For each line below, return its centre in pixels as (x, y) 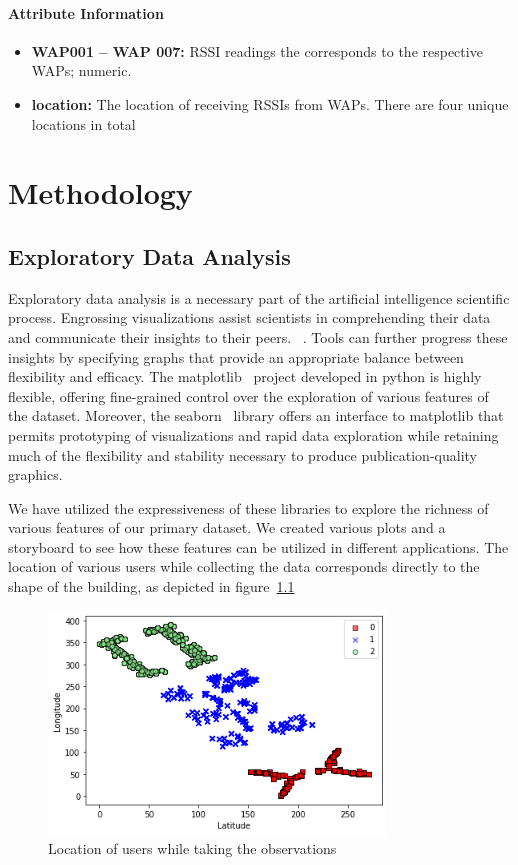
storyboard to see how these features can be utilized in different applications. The (258, 546)
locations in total (83, 123)
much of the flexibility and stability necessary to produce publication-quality (242, 454)
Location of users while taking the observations (192, 848)
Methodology (100, 192)
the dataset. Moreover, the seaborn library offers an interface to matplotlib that (256, 415)
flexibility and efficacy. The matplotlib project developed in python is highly (245, 376)
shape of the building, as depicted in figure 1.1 (151, 586)
